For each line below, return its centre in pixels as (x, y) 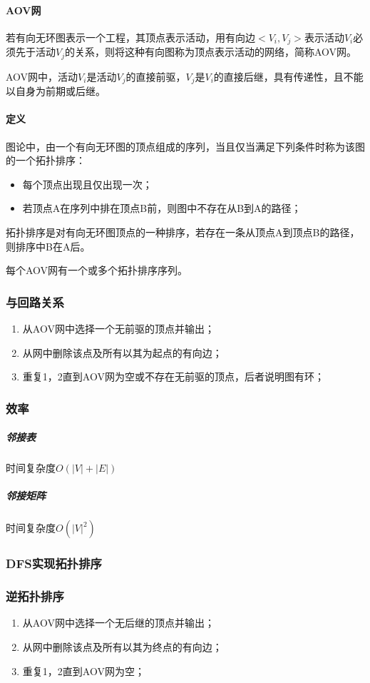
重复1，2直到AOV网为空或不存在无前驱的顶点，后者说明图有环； (173, 376)
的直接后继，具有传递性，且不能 (288, 76)
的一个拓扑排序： (46, 160)
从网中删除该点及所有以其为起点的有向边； (122, 352)
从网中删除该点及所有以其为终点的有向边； (122, 646)
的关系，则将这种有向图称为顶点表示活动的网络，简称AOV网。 (211, 52)
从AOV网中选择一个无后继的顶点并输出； (118, 623)
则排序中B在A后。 (48, 246)
